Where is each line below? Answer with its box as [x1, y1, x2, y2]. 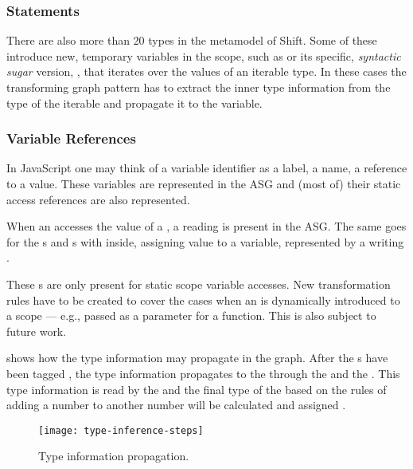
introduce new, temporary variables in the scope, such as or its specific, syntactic [6, 47, 401, 64]
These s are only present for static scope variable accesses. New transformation [6, 275, 391, 292]
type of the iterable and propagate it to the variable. [6, 94, 263, 111]
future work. [6, 322, 67, 339]
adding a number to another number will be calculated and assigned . [6, 396, 346, 413]
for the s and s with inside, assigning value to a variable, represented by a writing [6, 233, 404, 250]
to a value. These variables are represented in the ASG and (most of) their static [6, 175, 401, 191]
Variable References [6, 128, 136, 148]
